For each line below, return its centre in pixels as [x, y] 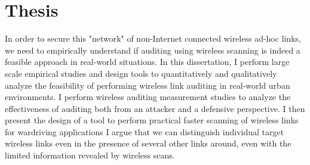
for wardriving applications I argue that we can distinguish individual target [145, 131]
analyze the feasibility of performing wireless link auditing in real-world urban [148, 85]
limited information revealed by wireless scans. [90, 155]
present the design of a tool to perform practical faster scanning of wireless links [152, 120]
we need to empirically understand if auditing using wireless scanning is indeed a [153, 50]
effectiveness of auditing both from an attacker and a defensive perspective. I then [155, 108]
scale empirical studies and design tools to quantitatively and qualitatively [141, 73]
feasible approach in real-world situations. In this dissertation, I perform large [147, 62]
